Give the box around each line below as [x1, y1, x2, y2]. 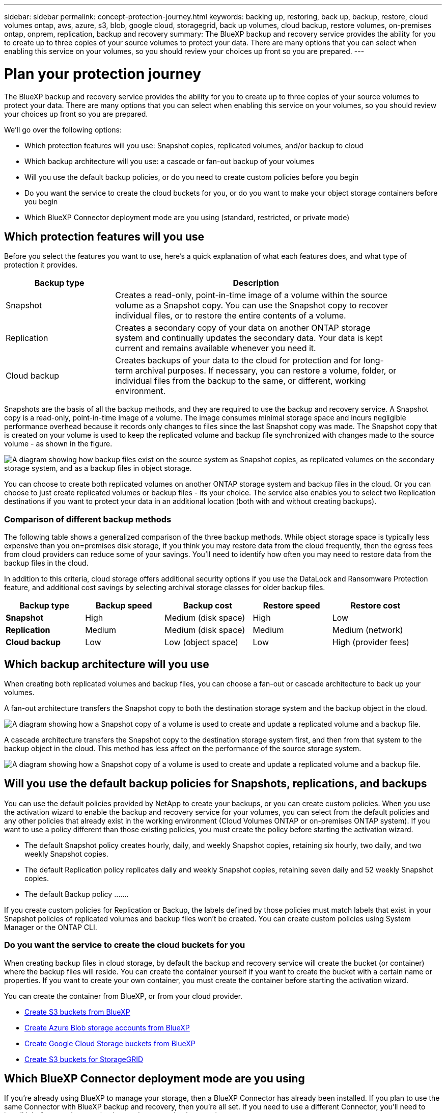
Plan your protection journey [4, 65, 202, 83]
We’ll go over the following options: [4, 125, 122, 134]
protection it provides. [4, 260, 78, 270]
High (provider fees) [332, 637, 409, 648]
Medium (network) [332, 625, 403, 635]
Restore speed [263, 600, 320, 611]
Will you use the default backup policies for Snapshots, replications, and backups [4, 777, 427, 790]
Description [233, 278, 279, 288]
